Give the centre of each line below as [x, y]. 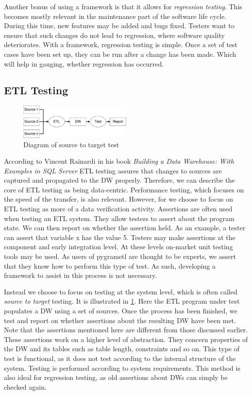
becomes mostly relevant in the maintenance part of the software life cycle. [115, 16]
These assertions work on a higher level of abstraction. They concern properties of [126, 339]
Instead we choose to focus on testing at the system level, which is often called [121, 291]
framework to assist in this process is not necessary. [81, 275]
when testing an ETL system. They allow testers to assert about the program [119, 218]
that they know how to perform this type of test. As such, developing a [110, 266]
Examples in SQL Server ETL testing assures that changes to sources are [113, 170]
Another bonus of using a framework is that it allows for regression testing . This [123, 6]
